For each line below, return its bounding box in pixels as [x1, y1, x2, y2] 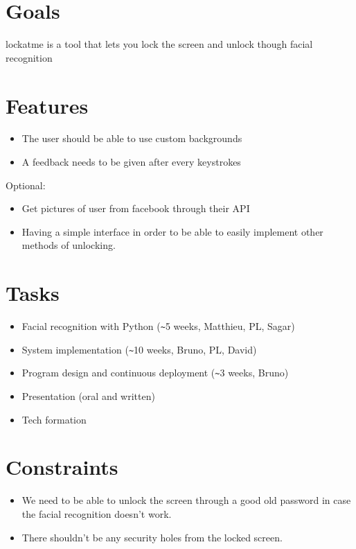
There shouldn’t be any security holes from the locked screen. [21, 530, 283, 544]
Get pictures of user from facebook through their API [21, 201, 250, 216]
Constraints [6, 453, 118, 481]
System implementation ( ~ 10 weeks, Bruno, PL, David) [21, 342, 257, 356]
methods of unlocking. [21, 238, 116, 252]
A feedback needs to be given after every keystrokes [21, 155, 241, 169]
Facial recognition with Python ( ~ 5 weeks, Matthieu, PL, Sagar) [21, 319, 295, 333]
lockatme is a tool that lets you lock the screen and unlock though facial [6, 37, 313, 51]
